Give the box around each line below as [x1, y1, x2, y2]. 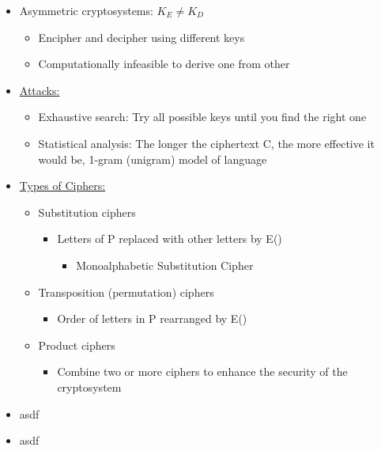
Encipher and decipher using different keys [38, 28, 245, 45]
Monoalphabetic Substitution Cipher [76, 256, 254, 273]
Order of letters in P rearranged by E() [57, 310, 247, 327]
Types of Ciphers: [19, 177, 106, 194]
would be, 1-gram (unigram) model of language [38, 150, 267, 167]
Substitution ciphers [38, 203, 136, 220]
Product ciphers [38, 336, 115, 353]
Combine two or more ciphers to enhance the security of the [57, 363, 348, 380]
